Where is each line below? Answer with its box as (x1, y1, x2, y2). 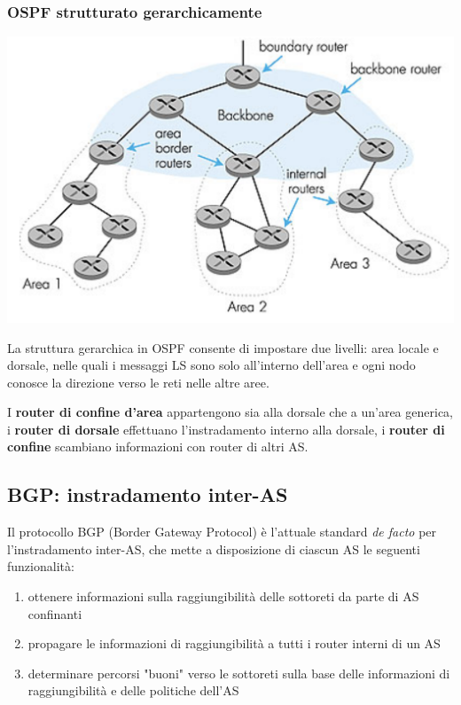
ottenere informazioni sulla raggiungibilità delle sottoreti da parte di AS (27, 587, 419, 606)
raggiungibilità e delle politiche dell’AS (27, 681, 239, 700)
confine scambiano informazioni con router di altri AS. (7, 437, 309, 456)
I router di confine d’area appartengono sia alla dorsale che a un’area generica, (7, 403, 453, 421)
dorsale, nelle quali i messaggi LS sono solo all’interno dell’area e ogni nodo (7, 356, 416, 374)
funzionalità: (7, 557, 74, 576)
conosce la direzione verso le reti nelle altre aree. (7, 372, 270, 391)
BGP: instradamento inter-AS (7, 481, 288, 508)
